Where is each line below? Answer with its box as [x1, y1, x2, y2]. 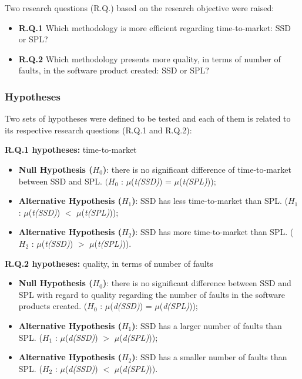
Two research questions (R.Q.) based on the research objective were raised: [5, 2, 274, 14]
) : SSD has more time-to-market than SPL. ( [132, 226, 294, 238]
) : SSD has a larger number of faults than [132, 319, 282, 331]
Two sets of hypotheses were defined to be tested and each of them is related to [5, 112, 291, 125]
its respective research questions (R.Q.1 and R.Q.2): [5, 123, 192, 136]
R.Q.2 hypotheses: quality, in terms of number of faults [5, 257, 213, 269]
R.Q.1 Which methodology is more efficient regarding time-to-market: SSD [18, 21, 291, 33]
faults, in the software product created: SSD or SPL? [18, 64, 209, 76]
